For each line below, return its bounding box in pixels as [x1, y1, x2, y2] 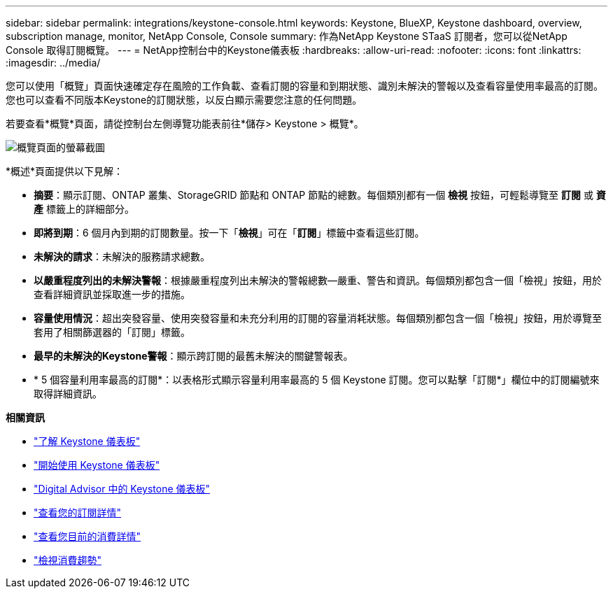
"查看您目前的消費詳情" [34, 530, 141, 542]
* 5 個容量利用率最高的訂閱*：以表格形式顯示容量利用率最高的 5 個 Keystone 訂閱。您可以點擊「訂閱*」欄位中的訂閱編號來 [34, 374, 600, 386]
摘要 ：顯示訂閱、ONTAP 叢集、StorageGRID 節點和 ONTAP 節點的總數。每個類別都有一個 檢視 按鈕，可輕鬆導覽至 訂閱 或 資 [34, 189, 606, 201]
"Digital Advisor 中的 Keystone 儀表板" [34, 483, 211, 495]
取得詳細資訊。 [34, 388, 102, 399]
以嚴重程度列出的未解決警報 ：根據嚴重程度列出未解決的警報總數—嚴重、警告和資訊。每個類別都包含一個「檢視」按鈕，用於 [34, 274, 602, 286]
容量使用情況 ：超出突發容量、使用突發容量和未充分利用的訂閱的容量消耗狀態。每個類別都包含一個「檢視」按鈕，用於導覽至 [34, 312, 602, 324]
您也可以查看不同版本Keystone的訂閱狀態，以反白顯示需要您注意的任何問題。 [6, 94, 362, 106]
